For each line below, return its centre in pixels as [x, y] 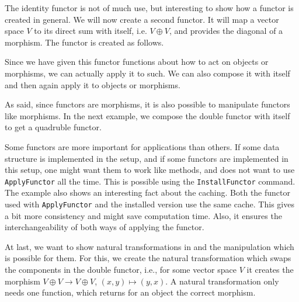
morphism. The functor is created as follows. [84, 42]
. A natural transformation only [222, 281]
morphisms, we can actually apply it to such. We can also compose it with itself [147, 73]
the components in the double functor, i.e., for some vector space [121, 269]
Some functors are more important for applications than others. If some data [142, 146]
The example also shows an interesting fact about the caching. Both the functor [148, 192]
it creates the [270, 269]
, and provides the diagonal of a [226, 31]
